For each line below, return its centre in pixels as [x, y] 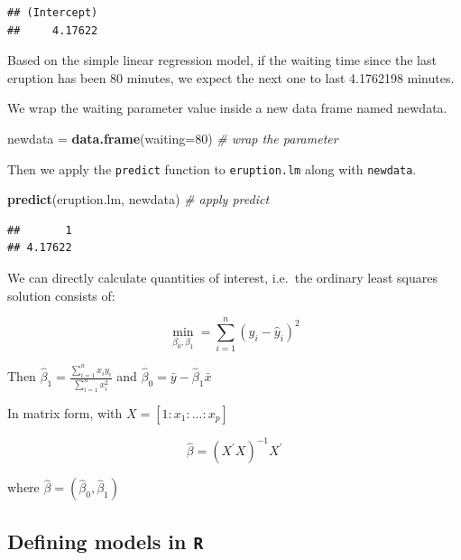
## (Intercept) [53, 13]
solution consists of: [61, 295]
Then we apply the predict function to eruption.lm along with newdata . [212, 168]
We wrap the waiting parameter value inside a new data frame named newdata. [227, 108]
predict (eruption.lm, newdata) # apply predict [138, 199]
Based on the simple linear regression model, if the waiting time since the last [222, 60]
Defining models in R [106, 541]
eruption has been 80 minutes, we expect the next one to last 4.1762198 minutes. [231, 77]
